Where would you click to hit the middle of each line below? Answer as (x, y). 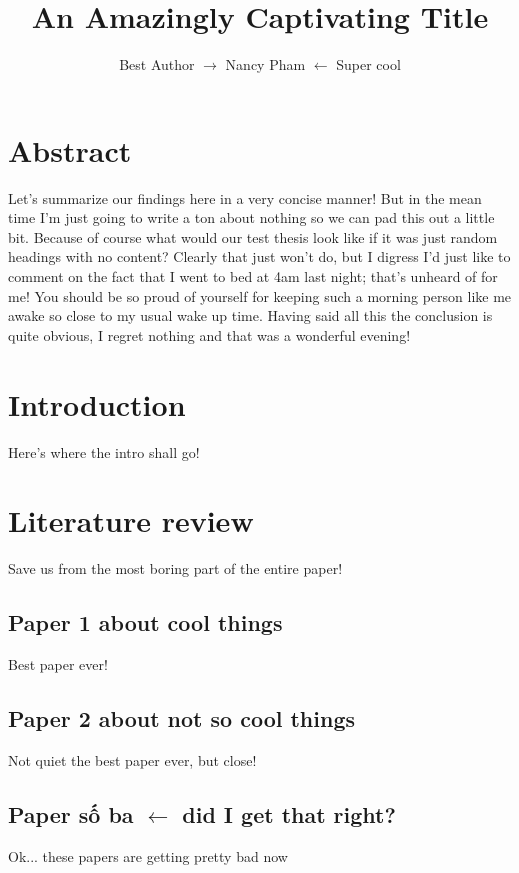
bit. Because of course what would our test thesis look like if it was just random (253, 236)
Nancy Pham (265, 64)
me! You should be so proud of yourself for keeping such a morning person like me (260, 295)
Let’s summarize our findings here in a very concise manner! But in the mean (245, 197)
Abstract (70, 149)
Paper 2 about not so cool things (182, 718)
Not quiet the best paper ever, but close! (132, 759)
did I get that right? (289, 813)
